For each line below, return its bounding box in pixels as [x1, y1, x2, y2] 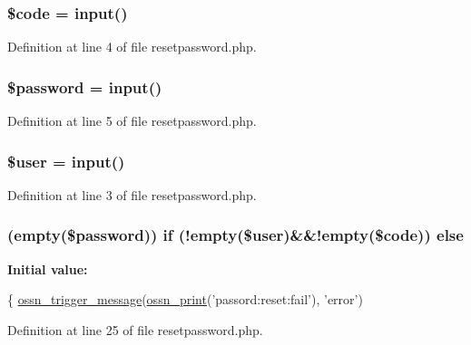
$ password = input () [7, 75, 162, 98]
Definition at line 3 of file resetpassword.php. [7, 185, 257, 204]
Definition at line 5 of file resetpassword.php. [7, 111, 257, 130]
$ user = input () [7, 149, 125, 172]
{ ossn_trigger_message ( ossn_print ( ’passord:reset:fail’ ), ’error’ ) [7, 290, 363, 309]
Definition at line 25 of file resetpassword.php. [7, 320, 263, 339]
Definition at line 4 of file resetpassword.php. [7, 37, 257, 56]
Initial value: [7, 259, 88, 278]
